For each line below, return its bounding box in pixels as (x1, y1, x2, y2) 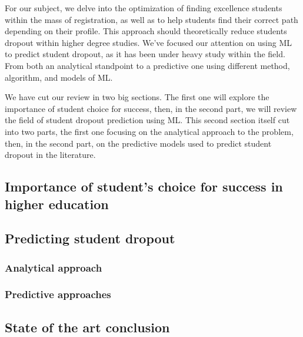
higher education (5, 194, 109, 213)
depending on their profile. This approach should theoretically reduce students (5, 25, 287, 37)
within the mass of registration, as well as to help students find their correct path (5, 13, 298, 25)
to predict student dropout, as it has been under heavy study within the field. (5, 48, 285, 60)
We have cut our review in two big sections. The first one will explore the (5, 91, 269, 103)
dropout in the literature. (5, 148, 96, 161)
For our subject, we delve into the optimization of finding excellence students (5, 2, 282, 14)
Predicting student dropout (5, 229, 175, 247)
